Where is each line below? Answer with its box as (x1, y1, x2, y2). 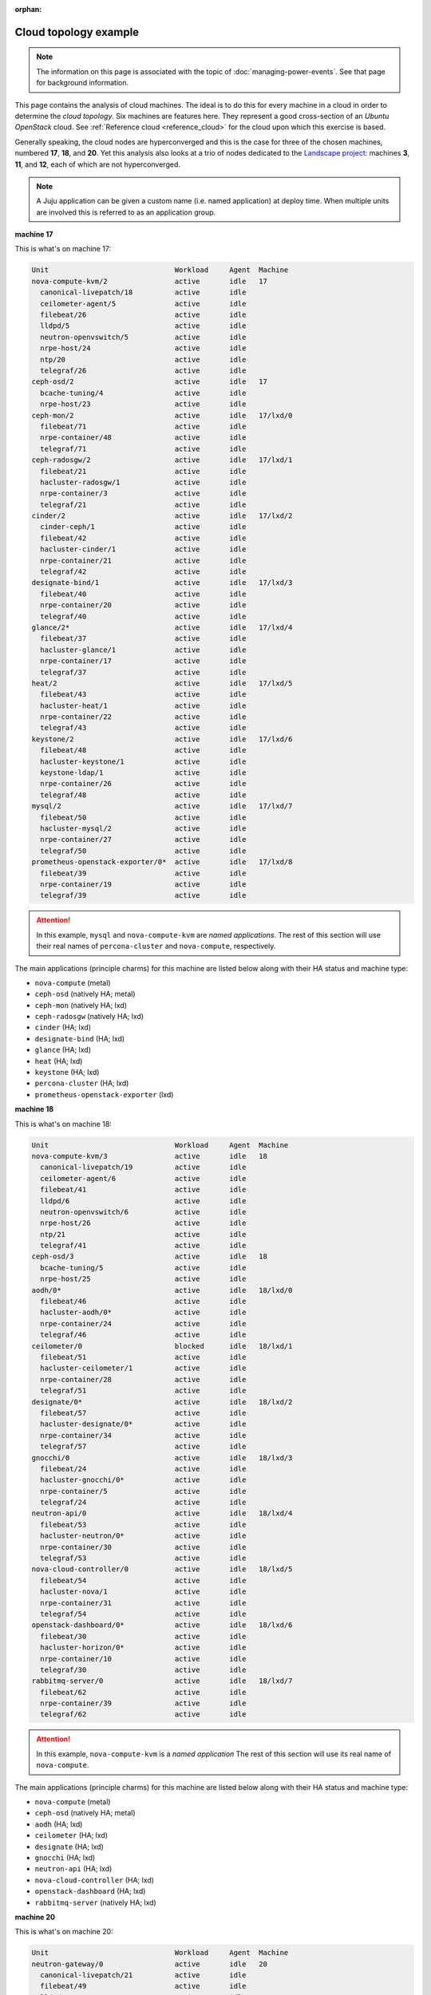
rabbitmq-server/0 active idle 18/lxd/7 (31, 1677, 293, 1685)
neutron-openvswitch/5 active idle (40, 332, 247, 342)
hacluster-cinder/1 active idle (40, 545, 247, 554)
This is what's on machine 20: (14, 1927, 113, 1937)
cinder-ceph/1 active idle (40, 523, 247, 531)
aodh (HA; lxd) (34, 1819, 83, 1829)
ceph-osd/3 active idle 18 (31, 1252, 267, 1261)
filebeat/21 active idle (40, 467, 247, 476)
